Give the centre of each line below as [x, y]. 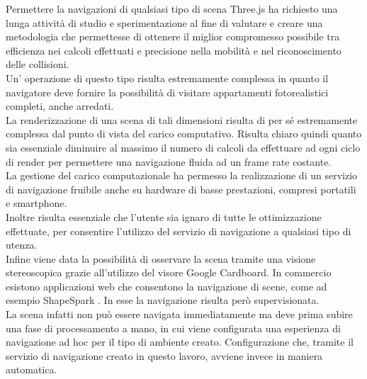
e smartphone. [36, 203]
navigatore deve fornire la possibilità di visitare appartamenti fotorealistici [167, 92]
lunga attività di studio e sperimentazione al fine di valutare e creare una [164, 22]
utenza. [22, 245]
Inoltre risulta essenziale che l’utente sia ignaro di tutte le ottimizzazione [164, 216]
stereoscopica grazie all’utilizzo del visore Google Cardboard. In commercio [169, 272]
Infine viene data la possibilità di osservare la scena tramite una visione [161, 258]
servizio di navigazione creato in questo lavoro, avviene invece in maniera [164, 355]
